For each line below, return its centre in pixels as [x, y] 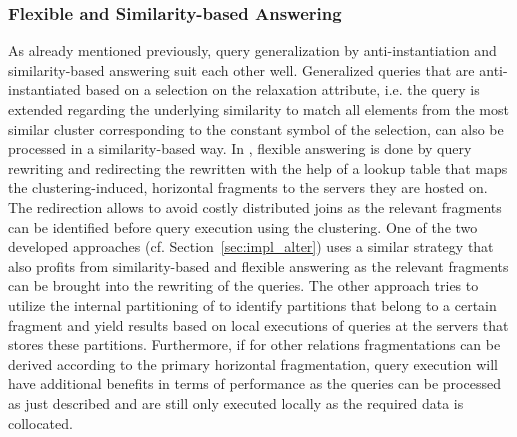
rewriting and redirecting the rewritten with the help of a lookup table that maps [258, 167]
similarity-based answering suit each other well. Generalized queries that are [241, 69]
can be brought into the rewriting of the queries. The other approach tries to [243, 285]
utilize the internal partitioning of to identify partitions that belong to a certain [252, 304]
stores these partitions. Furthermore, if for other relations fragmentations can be [254, 344]
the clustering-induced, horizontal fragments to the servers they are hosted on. [248, 187]
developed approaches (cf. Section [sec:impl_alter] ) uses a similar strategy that [251, 246]
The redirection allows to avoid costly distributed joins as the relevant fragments [255, 206]
